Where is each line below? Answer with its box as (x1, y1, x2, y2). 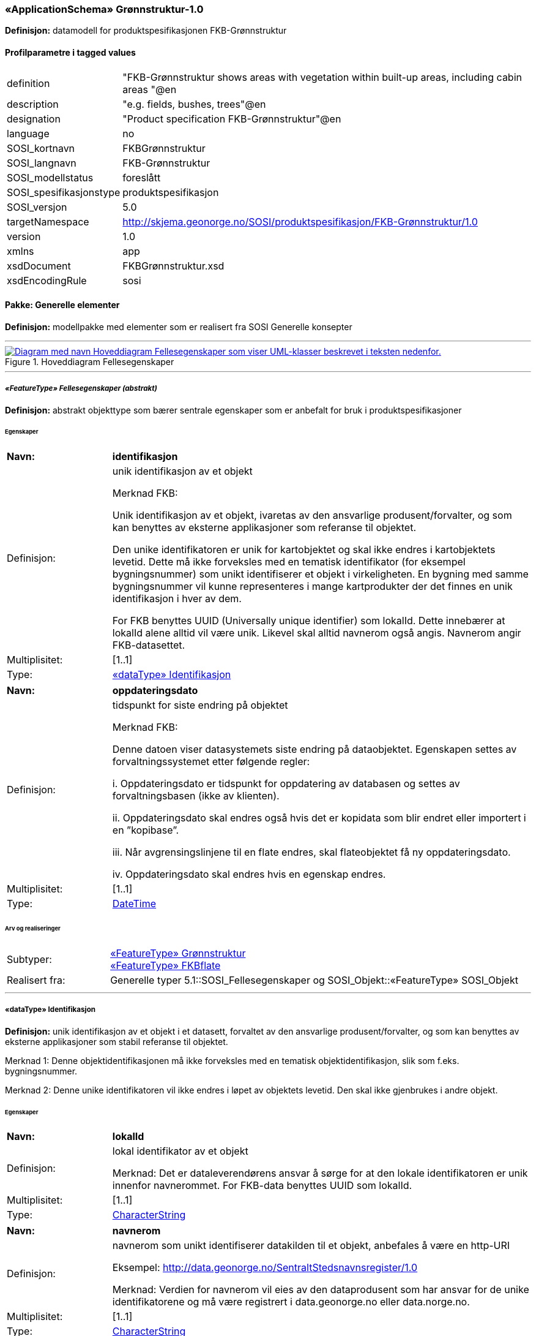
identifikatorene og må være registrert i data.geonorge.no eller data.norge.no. (112, 1296, 470, 1308)
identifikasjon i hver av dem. (112, 592, 242, 605)
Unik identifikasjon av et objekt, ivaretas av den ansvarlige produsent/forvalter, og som (112, 509, 512, 522)
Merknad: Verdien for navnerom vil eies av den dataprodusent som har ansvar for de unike (112, 1283, 529, 1296)
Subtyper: (7, 953, 52, 965)
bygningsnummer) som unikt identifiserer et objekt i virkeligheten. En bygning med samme (112, 568, 529, 581)
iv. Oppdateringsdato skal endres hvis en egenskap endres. (112, 868, 386, 881)
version (7, 230, 41, 243)
